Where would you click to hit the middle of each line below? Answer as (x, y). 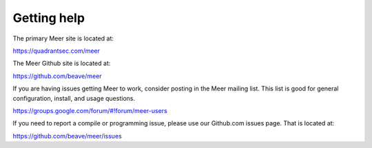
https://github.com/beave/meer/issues (67, 136)
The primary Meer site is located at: (63, 38)
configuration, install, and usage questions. (74, 98)
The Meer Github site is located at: (62, 63)
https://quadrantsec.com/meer (56, 51)
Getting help (49, 18)
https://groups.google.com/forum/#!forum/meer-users (90, 110)
